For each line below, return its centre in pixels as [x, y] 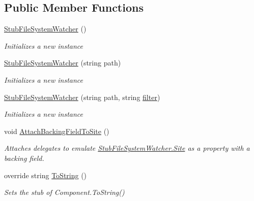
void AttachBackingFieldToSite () [57, 131]
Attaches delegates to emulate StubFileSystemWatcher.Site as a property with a [127, 148]
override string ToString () [46, 175]
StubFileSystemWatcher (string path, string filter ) [82, 97]
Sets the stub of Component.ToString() [64, 192]
